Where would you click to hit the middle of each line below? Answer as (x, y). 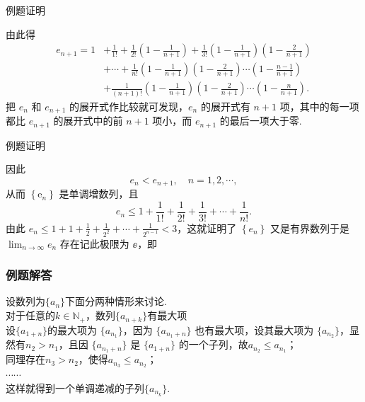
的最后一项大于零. (261, 121)
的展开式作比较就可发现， (129, 106)
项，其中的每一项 (319, 106)
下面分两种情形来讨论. (116, 301)
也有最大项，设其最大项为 (254, 329)
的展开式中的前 (88, 121)
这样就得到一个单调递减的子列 (75, 387)
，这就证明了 (207, 228)
